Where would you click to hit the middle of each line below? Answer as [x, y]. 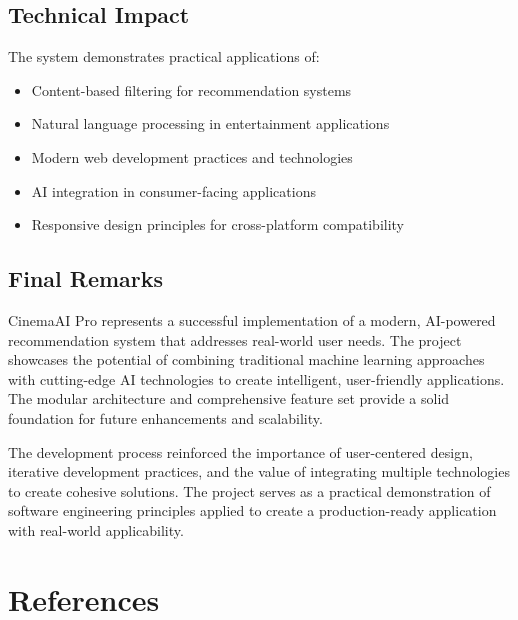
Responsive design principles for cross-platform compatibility [218, 224]
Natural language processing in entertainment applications [210, 123]
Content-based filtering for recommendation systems [191, 89]
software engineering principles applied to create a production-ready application [252, 510]
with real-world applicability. [96, 529]
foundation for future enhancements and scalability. [165, 417]
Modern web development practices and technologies [192, 156]
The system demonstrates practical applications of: [164, 56]
